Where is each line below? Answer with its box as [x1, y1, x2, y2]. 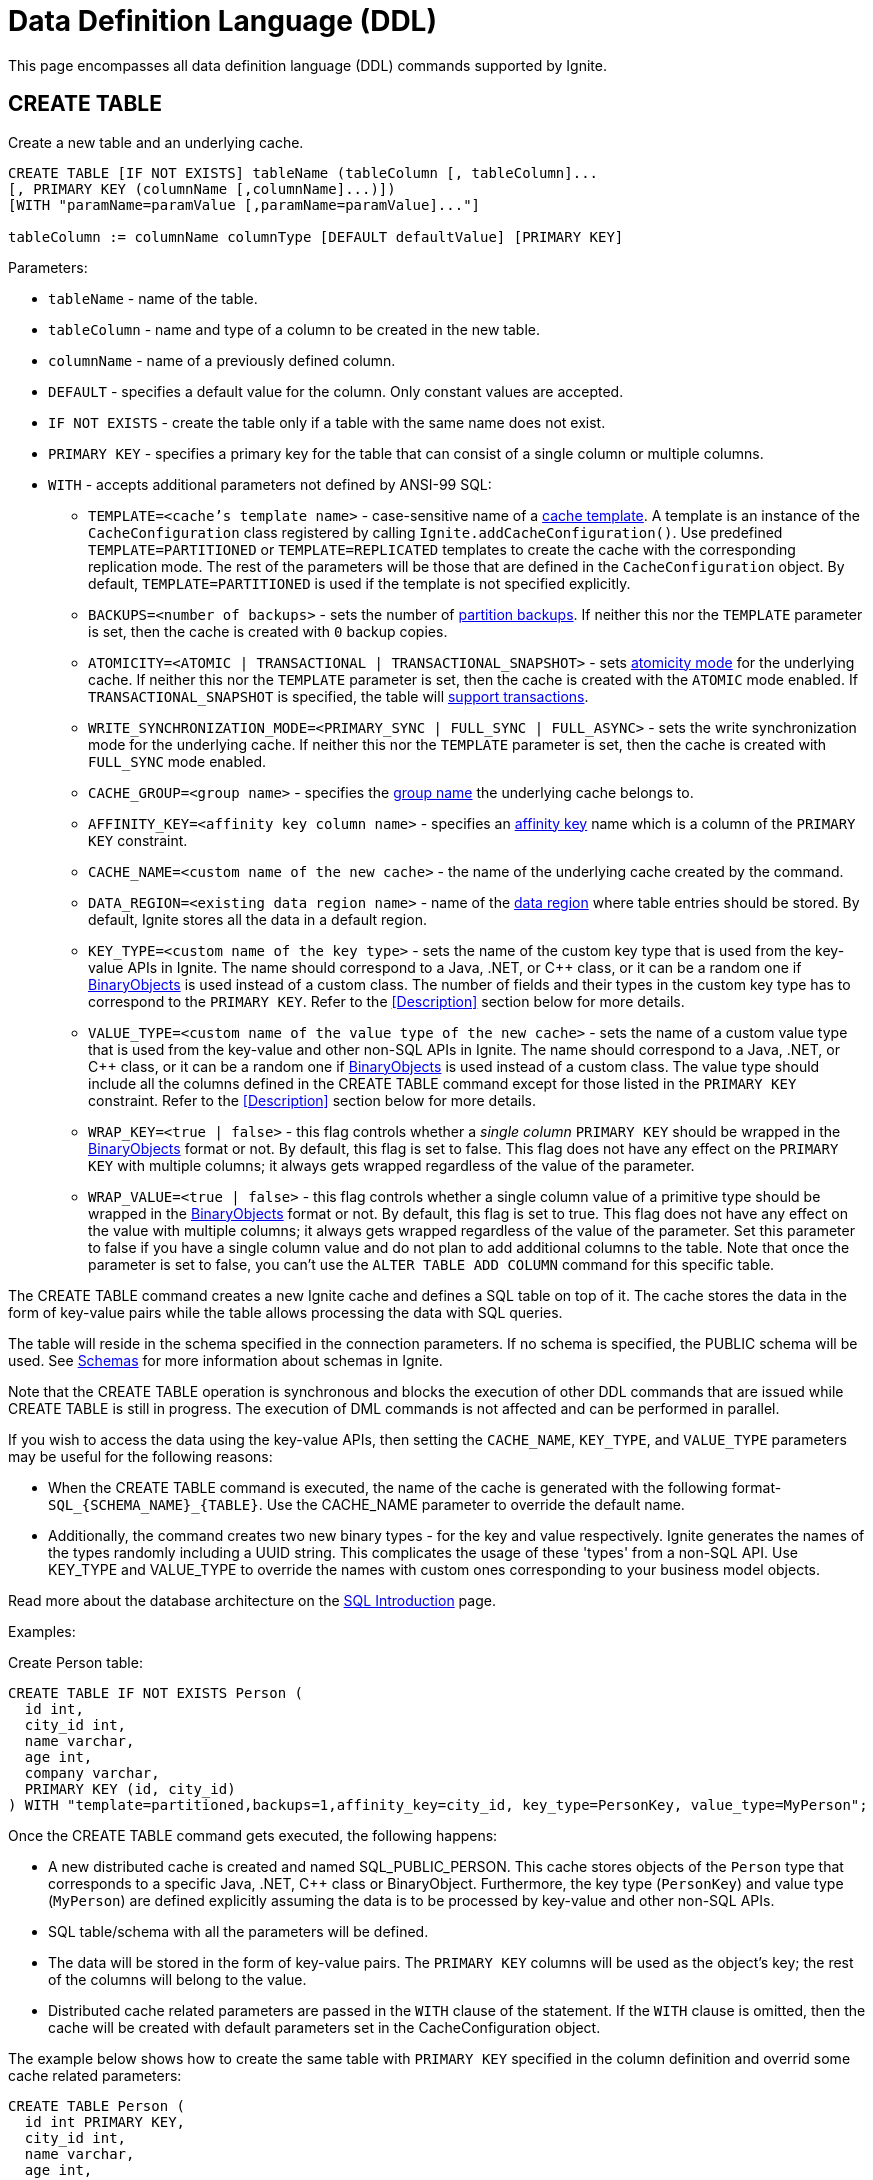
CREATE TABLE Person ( [8, 2097, 186, 2114]
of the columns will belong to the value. [48, 1970, 307, 1988]
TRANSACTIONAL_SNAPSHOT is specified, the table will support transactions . [88, 687, 589, 705]
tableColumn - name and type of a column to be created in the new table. [48, 320, 540, 338]
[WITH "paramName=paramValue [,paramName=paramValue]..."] [8, 196, 481, 213]
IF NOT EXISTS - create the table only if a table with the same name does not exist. [48, 413, 606, 431]
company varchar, [24, 1764, 160, 1781]
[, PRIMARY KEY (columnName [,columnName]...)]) [8, 180, 396, 197]
